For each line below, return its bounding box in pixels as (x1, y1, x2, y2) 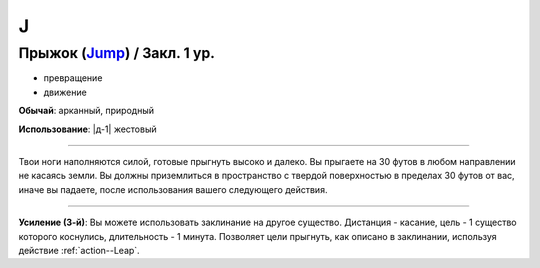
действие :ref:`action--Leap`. (18, 244, 140, 256)
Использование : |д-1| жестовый (18, 123, 157, 135)
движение (43, 86, 87, 98)
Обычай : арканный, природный (18, 105, 155, 117)
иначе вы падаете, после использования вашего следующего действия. (18, 183, 328, 195)
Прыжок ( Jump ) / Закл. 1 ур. (18, 44, 215, 62)
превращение (43, 72, 103, 84)
